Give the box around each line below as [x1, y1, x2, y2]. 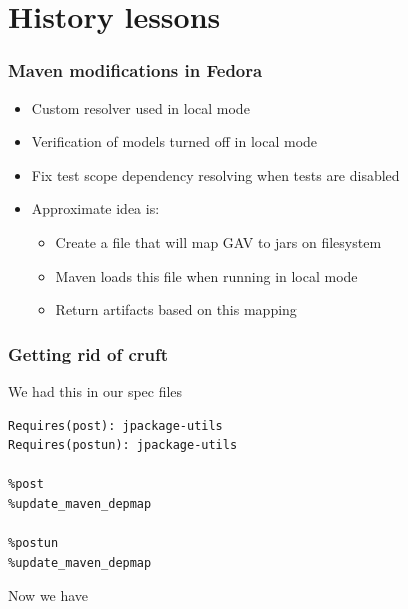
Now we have [8, 585, 89, 606]
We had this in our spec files [8, 380, 183, 401]
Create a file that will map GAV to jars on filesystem [55, 231, 382, 252]
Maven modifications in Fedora [8, 58, 263, 83]
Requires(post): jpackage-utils [8, 418, 223, 433]
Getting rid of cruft [8, 341, 169, 366]
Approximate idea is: [31, 198, 160, 219]
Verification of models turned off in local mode [31, 131, 318, 152]
